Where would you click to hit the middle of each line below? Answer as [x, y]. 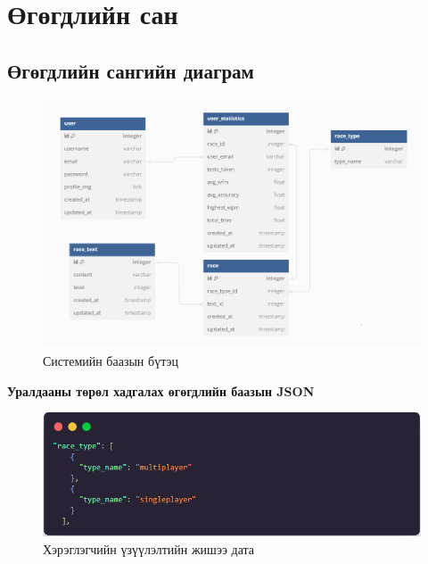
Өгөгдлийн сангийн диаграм [131, 70]
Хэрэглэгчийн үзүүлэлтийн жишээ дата [149, 548]
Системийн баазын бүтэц [111, 360]
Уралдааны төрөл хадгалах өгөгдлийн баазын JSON [161, 390]
